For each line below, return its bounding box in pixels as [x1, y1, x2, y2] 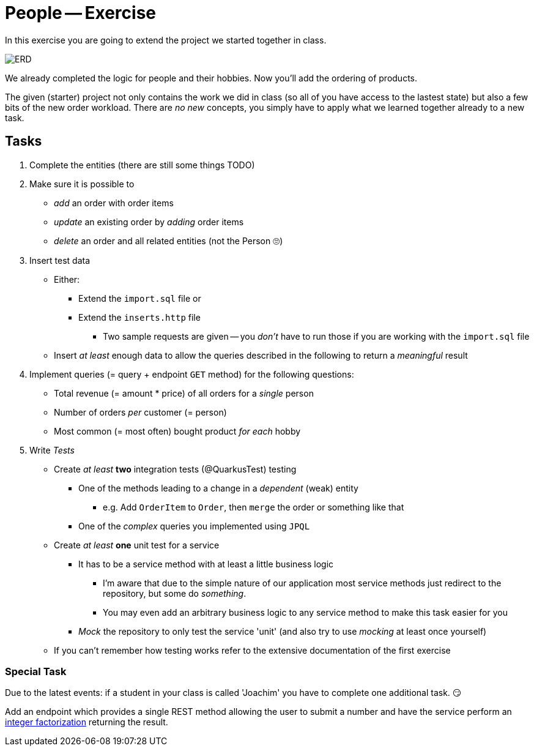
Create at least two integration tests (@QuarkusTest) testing [54, 463, 297, 474]
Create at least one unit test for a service [54, 539, 220, 550]
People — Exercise [5, 2, 156, 23]
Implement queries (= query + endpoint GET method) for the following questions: [29, 368, 354, 379]
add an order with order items [54, 197, 174, 208]
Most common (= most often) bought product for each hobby [54, 425, 301, 436]
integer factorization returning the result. [5, 717, 168, 728]
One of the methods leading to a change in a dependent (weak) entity [78, 482, 358, 493]
